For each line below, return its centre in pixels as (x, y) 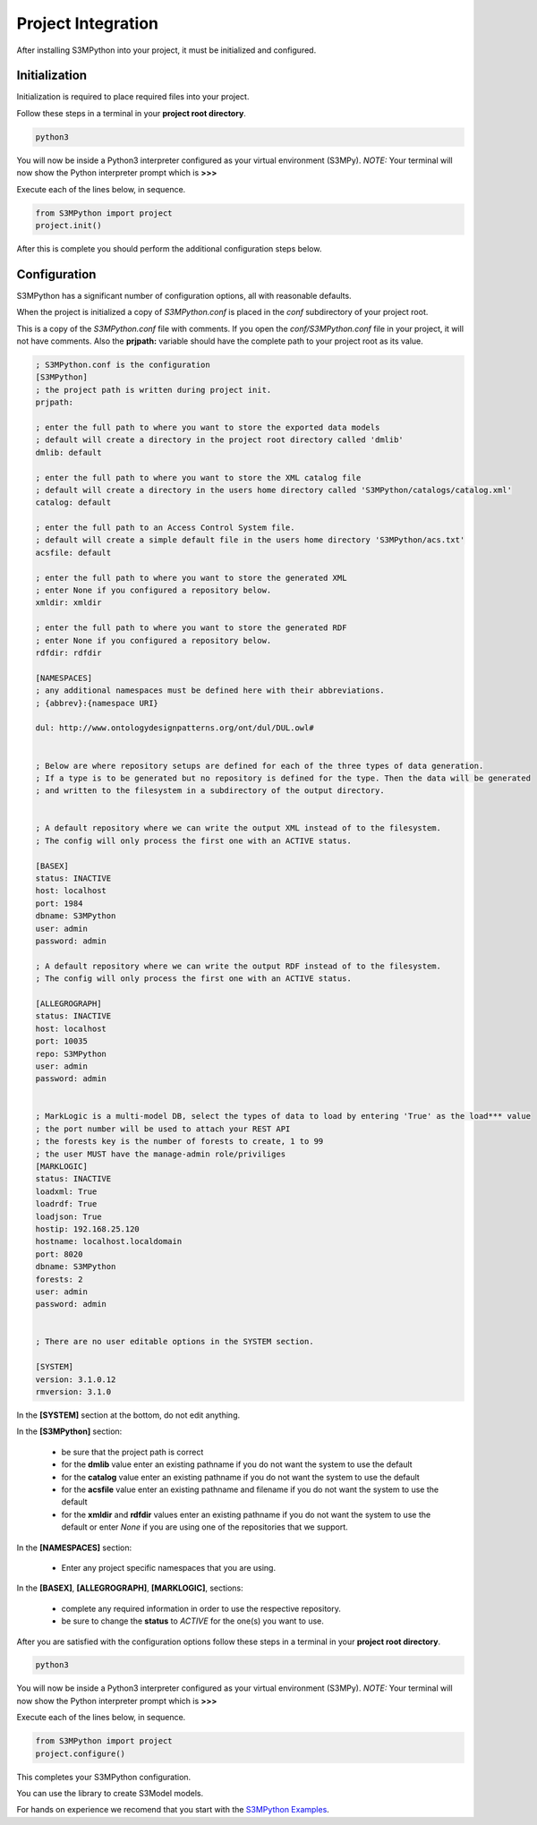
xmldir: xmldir (68, 603)
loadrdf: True (66, 1204)
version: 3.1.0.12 (76, 1379)
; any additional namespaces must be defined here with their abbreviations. (210, 691)
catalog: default (73, 503)
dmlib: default (68, 452)
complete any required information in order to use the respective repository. (201, 1608)
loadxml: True (66, 1191)
